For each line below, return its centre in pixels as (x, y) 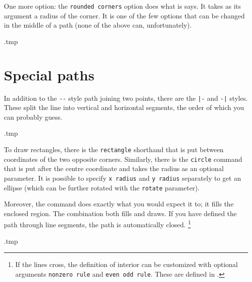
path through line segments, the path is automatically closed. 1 (97, 224)
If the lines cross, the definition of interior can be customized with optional (126, 264)
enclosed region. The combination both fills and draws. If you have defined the (120, 213)
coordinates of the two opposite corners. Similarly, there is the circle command (123, 159)
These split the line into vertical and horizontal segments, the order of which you (124, 107)
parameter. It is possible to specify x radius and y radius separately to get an (123, 178)
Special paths (49, 74)
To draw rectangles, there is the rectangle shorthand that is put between (114, 149)
